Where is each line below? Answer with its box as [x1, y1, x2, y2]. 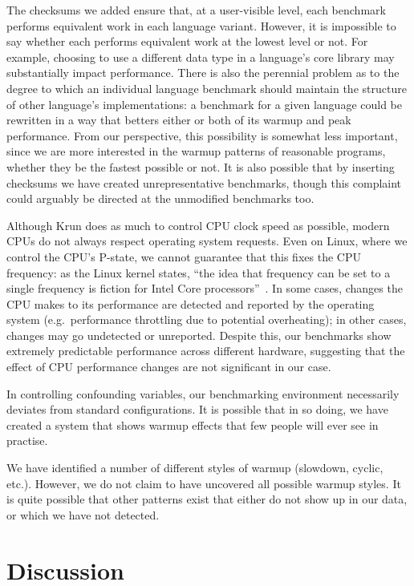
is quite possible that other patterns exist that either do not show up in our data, [6, 491, 408, 507]
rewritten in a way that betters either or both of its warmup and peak [6, 111, 351, 128]
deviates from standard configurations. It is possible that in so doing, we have [6, 401, 388, 418]
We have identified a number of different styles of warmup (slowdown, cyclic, [6, 459, 384, 476]
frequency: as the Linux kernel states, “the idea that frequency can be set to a [6, 264, 391, 281]
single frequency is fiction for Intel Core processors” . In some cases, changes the [6, 280, 403, 297]
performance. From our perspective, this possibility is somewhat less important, [6, 127, 398, 143]
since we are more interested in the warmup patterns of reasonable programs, [6, 143, 386, 160]
